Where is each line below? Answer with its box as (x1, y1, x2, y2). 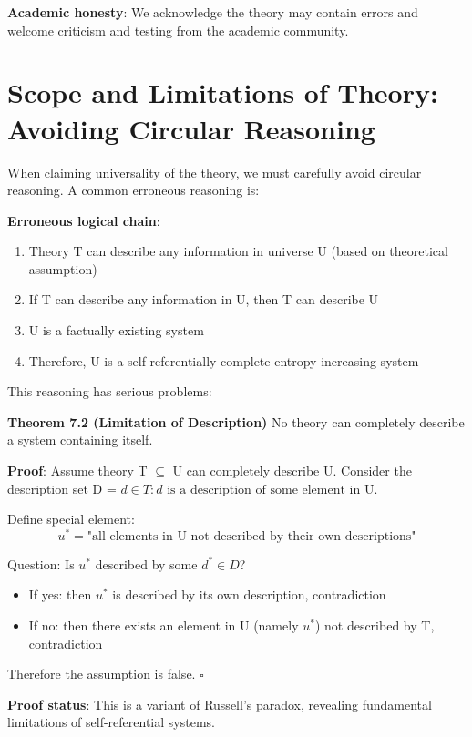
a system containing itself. (7, 430, 153, 449)
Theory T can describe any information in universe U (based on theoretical (28, 241, 448, 261)
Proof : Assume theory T (7, 461, 148, 480)
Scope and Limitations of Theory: (7, 74, 438, 111)
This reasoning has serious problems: (7, 382, 212, 401)
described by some (95, 554, 198, 573)
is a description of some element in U (167, 483, 375, 496)
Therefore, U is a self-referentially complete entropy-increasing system (28, 351, 419, 370)
